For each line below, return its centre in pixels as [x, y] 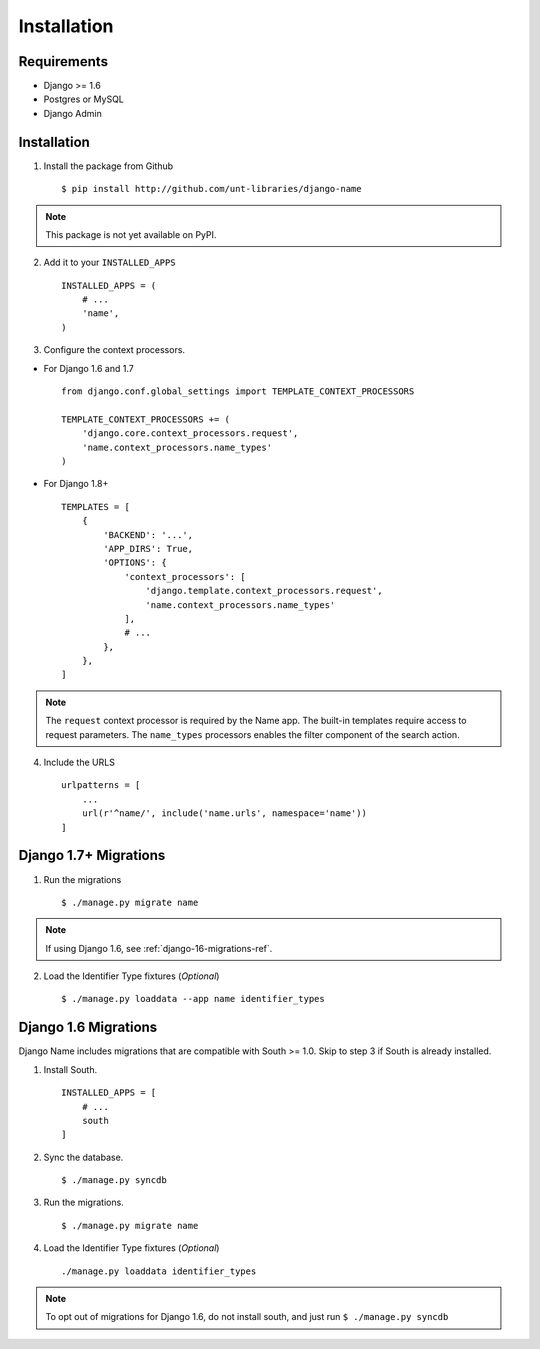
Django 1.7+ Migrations [92, 855]
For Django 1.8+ [76, 484]
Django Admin [72, 113]
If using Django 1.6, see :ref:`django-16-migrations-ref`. [159, 948]
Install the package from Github [108, 166]
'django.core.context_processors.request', [190, 433]
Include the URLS [79, 762]
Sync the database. [83, 1157]
